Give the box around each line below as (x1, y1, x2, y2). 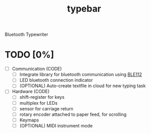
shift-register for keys (19, 94, 65, 100)
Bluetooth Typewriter (5, 31, 48, 38)
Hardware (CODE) (12, 89, 50, 95)
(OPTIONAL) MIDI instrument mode (19, 122, 93, 128)
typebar (67, 3, 101, 15)
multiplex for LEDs (19, 100, 58, 106)
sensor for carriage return (19, 105, 73, 111)
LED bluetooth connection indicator (19, 77, 93, 83)
